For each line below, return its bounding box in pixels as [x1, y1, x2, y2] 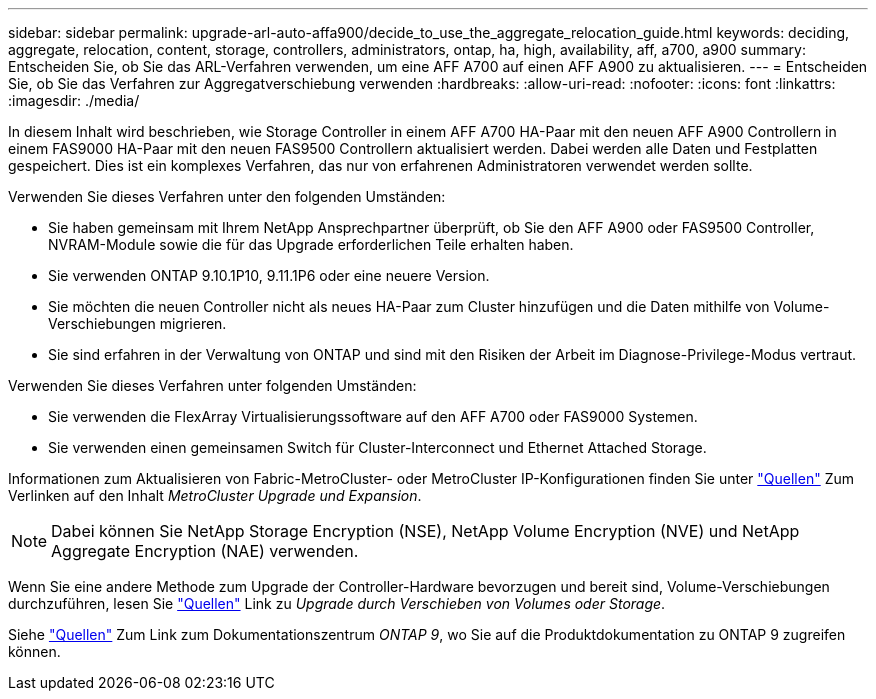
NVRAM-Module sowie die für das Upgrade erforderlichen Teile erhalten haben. [48, 236, 574, 253]
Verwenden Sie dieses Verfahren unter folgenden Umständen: [8, 377, 417, 394]
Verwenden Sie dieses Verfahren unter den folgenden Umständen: [8, 188, 446, 205]
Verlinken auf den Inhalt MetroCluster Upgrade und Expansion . [8, 487, 422, 504]
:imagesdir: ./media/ [8, 92, 140, 109]
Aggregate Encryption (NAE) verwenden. [51, 541, 359, 561]
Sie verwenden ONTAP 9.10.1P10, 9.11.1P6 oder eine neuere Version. [48, 267, 490, 284]
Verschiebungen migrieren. [48, 315, 227, 332]
